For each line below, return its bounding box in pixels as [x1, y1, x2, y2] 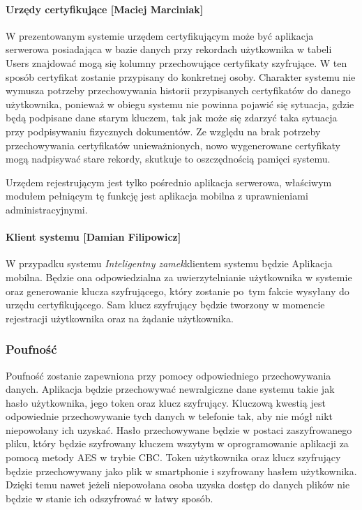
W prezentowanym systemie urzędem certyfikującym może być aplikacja [6, 28, 314, 43]
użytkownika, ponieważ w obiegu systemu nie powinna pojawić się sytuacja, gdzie [6, 96, 354, 111]
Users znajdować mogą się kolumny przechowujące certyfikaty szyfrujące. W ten [6, 55, 347, 70]
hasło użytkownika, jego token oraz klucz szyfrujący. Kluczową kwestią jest [6, 395, 326, 410]
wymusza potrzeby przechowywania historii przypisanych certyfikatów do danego [6, 83, 351, 98]
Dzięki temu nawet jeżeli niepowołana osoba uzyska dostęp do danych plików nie [6, 477, 350, 492]
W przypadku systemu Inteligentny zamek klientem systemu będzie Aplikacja [6, 256, 333, 271]
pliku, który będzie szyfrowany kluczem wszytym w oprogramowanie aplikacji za [6, 436, 349, 451]
